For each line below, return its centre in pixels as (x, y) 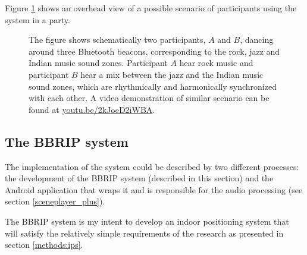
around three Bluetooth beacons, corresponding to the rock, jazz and (154, 51)
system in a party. (37, 19)
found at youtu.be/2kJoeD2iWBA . (92, 109)
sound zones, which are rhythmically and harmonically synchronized (153, 86)
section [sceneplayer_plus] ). (55, 201)
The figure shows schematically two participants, (117, 40)
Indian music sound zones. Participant (98, 63)
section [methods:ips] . (44, 245)
